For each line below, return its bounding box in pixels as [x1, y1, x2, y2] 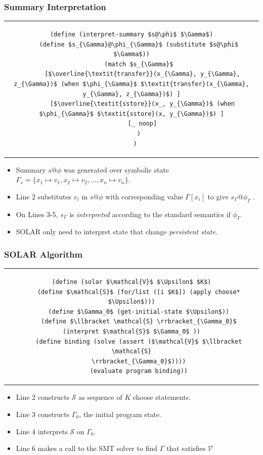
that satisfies [166, 443, 206, 453]
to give [207, 191, 229, 201]
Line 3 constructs [16, 408, 70, 419]
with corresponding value [105, 191, 183, 201]
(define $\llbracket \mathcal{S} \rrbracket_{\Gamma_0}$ [41, 318, 237, 325]
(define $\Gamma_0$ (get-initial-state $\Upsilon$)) [48, 308, 230, 315]
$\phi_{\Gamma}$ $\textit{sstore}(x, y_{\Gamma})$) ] [39, 110, 224, 117]
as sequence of [78, 392, 122, 402]
